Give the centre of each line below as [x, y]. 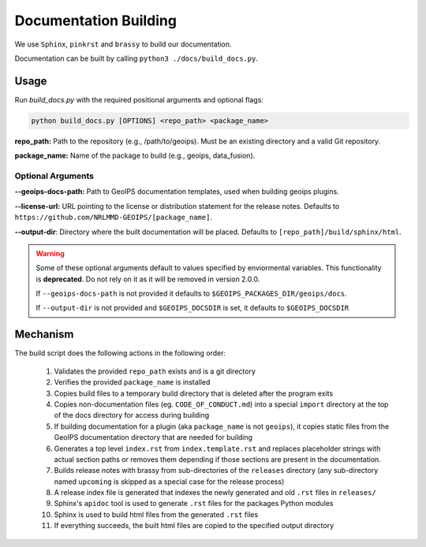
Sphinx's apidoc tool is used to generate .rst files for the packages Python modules [194, 504]
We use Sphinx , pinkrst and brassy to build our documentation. [123, 44]
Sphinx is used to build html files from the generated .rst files [156, 514]
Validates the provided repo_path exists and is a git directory [155, 371]
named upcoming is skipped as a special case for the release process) [169, 482]
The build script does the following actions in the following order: [120, 353]
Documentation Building [96, 20]
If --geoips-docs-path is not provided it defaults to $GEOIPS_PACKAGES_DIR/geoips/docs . [191, 294]
